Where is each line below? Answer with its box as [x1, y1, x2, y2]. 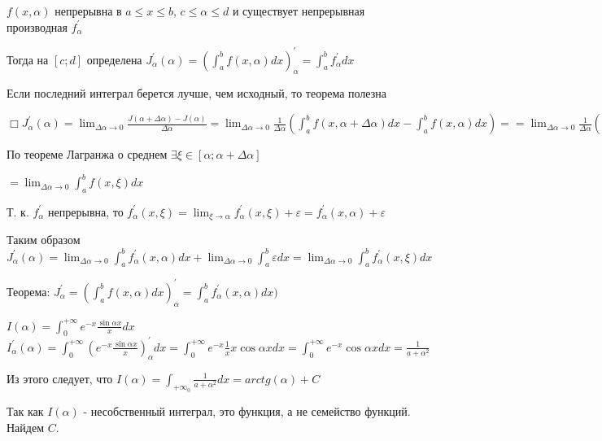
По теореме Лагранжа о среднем [7, 146, 168, 163]
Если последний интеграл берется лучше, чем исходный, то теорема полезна [7, 85, 386, 102]
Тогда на [7, 50, 49, 68]
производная [7, 18, 68, 35]
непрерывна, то [48, 203, 124, 220]
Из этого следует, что [7, 369, 113, 386]
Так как [7, 403, 44, 420]
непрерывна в [55, 2, 122, 19]
